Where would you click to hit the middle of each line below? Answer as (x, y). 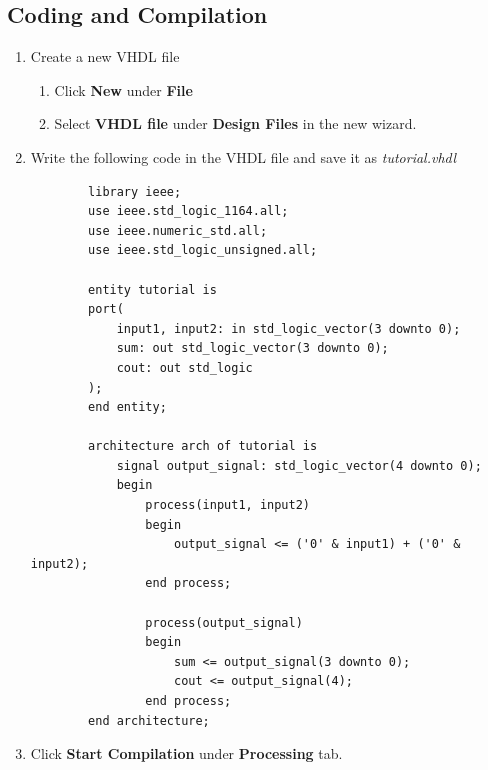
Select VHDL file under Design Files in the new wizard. (235, 123)
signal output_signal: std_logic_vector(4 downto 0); (299, 465)
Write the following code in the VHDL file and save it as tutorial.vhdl (243, 156)
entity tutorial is (152, 289)
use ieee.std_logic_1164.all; (188, 211)
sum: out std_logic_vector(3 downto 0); (252, 348)
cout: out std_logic (184, 367)
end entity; (127, 407)
